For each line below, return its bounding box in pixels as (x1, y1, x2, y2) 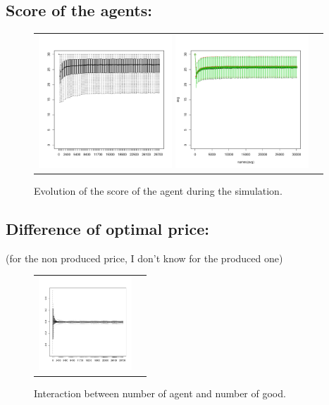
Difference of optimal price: (6, 218, 209, 239)
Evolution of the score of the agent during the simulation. (34, 184, 283, 198)
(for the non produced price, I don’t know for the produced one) (6, 250, 283, 265)
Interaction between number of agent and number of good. (34, 385, 286, 400)
